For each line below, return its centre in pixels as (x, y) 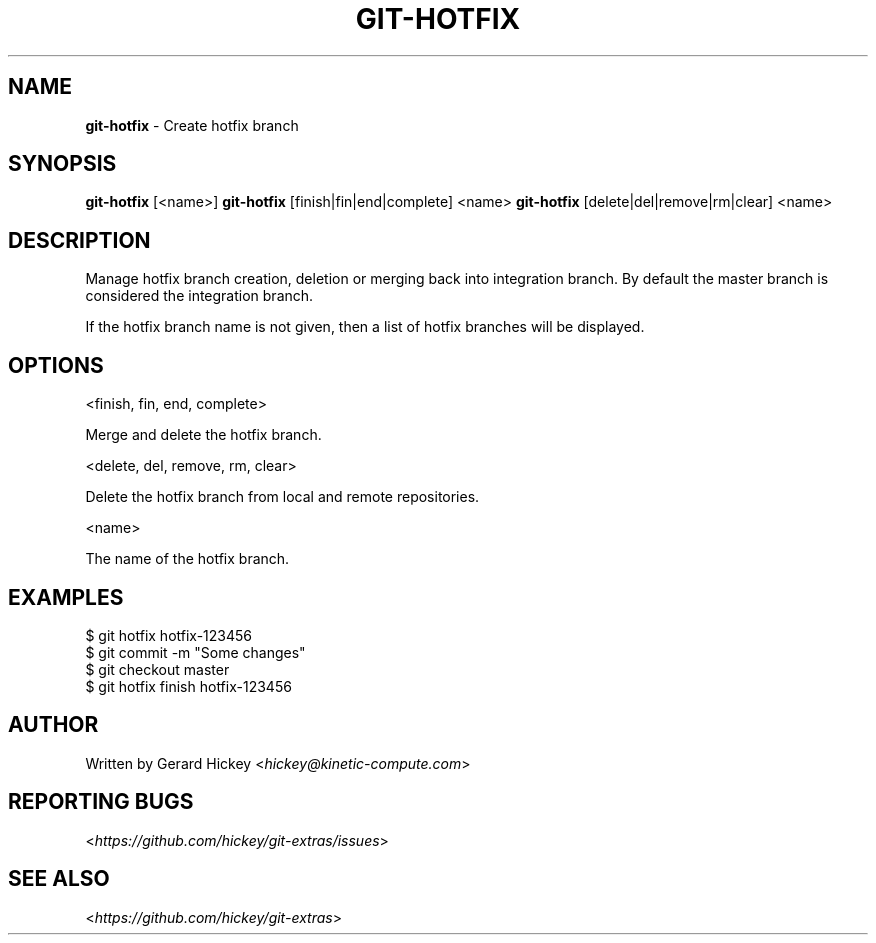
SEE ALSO (59, 879)
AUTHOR (53, 725)
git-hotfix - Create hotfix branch (192, 125)
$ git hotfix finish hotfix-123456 (188, 686)
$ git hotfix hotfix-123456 (169, 635)
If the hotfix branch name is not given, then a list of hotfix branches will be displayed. (365, 327)
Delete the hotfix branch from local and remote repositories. (282, 497)
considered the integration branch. (199, 296)
